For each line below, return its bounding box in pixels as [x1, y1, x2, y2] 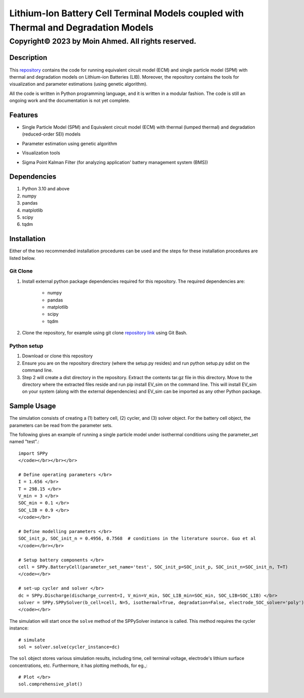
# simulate [18, 637, 46, 643]
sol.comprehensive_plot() [18, 681, 83, 687]
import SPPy [18, 450, 48, 456]
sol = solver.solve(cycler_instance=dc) [18, 644, 120, 650]
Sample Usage [9, 402, 56, 411]
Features [9, 111, 38, 119]
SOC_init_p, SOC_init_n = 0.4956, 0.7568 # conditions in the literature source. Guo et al [18, 536, 256, 542]
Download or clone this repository [22, 353, 93, 359]
